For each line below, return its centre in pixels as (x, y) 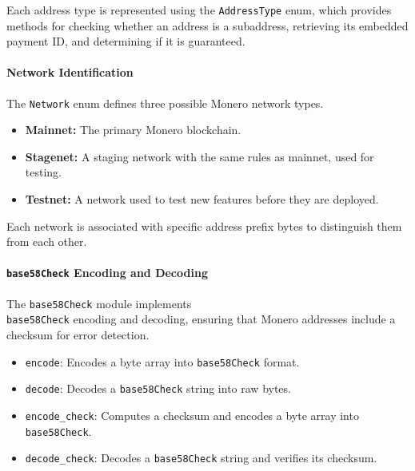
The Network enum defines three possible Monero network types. (165, 103)
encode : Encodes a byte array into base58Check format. (162, 361)
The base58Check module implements (99, 303)
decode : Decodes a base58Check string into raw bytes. (158, 388)
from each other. (47, 241)
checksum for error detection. (78, 335)
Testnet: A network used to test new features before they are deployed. (202, 199)
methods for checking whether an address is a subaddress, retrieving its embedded (207, 25)
